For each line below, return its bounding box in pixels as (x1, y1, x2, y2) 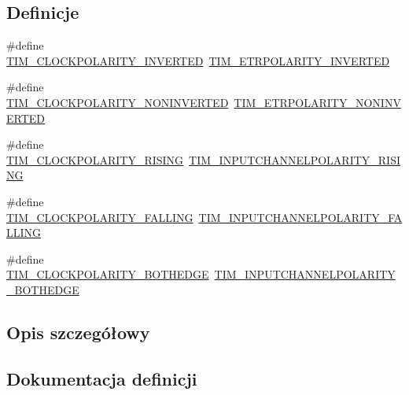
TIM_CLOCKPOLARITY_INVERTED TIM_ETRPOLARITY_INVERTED (6, 52, 390, 68)
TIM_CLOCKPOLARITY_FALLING (6, 209, 193, 225)
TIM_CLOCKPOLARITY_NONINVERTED (6, 94, 229, 110)
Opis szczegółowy (6, 319, 150, 344)
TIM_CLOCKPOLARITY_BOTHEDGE (6, 266, 209, 282)
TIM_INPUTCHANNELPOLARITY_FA (198, 209, 403, 225)
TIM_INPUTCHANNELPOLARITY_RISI (189, 151, 401, 168)
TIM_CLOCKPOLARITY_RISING (6, 151, 184, 168)
